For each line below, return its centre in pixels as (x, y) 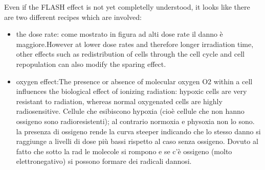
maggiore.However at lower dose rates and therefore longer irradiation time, (135, 44)
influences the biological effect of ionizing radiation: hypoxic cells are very (131, 91)
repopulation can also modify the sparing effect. (91, 64)
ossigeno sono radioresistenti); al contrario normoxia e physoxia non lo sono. (135, 121)
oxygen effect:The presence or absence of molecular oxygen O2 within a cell (134, 81)
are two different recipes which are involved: (73, 17)
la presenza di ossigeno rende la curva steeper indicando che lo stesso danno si (138, 131)
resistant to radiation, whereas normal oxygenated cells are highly (119, 101)
